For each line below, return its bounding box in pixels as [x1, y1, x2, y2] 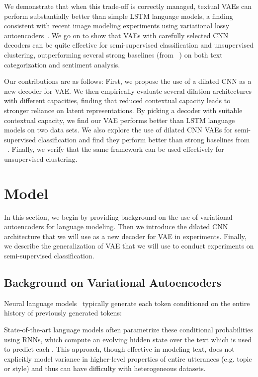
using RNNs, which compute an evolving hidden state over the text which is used [4, 334, 252, 344]
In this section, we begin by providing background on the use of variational [4, 211, 233, 222]
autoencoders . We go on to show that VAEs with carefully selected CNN [4, 30, 229, 40]
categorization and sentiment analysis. [4, 59, 120, 69]
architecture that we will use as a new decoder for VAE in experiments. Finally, [4, 231, 247, 241]
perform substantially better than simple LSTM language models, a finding [4, 10, 233, 21]
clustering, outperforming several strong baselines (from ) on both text [4, 49, 223, 60]
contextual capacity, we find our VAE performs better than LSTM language [4, 115, 235, 125]
